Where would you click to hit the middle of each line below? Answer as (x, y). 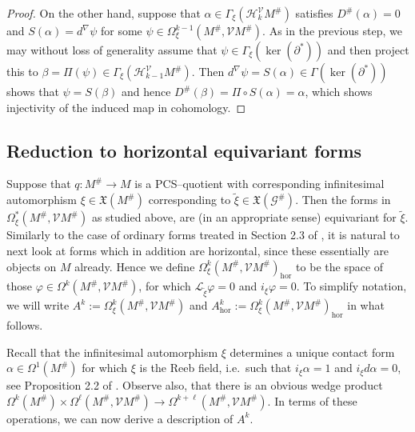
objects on (32, 266)
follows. (25, 324)
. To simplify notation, (351, 286)
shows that (33, 91)
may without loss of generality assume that (112, 50)
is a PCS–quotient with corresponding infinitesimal (259, 184)
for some (121, 30)
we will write (38, 305)
